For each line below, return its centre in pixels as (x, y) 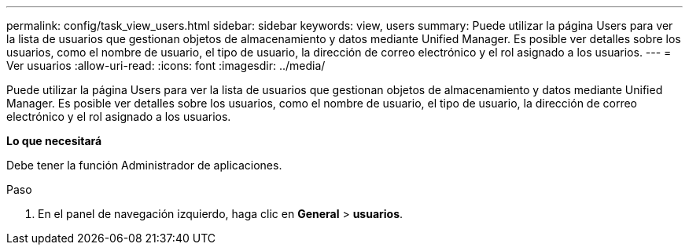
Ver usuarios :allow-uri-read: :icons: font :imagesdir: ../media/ (166, 65)
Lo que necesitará (54, 141)
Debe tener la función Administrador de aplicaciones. (144, 165)
